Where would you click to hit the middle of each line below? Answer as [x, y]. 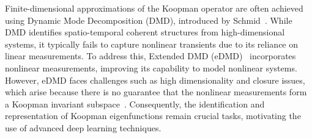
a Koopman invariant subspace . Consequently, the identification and [135, 103]
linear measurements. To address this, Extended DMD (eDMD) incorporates [150, 56]
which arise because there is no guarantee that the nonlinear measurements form [156, 92]
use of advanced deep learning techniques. [83, 127]
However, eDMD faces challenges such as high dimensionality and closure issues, [155, 80]
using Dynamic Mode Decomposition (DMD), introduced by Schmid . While [149, 20]
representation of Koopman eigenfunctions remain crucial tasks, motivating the [153, 116]
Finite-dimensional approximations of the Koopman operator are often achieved [154, 8]
